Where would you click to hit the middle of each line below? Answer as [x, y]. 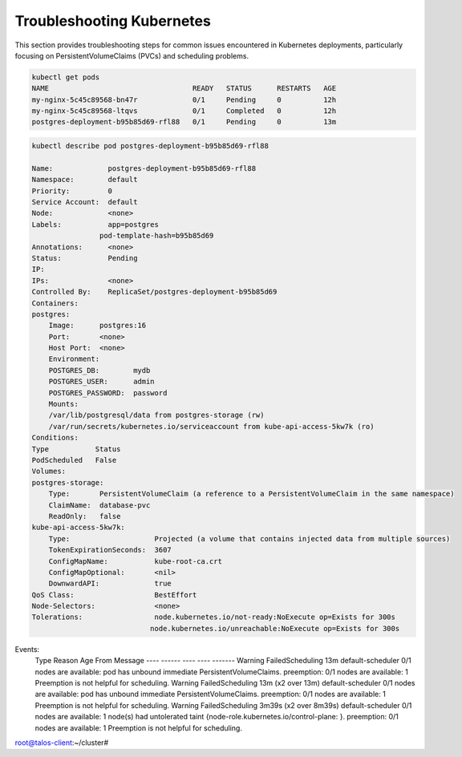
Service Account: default [85, 202]
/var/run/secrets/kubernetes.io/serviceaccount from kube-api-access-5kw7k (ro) [211, 426]
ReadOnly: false [85, 516]
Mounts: [64, 404]
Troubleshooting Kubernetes [113, 21]
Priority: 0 [72, 191]
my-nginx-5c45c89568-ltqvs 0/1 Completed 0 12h [184, 111]
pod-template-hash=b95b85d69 [156, 236]
